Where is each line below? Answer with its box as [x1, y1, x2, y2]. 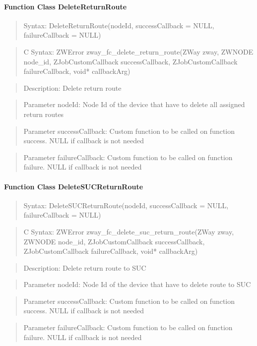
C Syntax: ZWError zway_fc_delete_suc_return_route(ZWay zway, [23, 226, 234, 236]
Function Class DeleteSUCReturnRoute [4, 181, 143, 191]
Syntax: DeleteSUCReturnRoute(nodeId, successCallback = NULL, [23, 200, 229, 210]
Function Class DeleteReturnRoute [4, 1, 127, 11]
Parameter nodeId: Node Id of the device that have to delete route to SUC [23, 279, 251, 289]
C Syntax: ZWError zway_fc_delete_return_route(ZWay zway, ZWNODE [23, 46, 254, 57]
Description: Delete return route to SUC [23, 262, 146, 273]
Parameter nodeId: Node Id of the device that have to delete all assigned [23, 99, 245, 110]
